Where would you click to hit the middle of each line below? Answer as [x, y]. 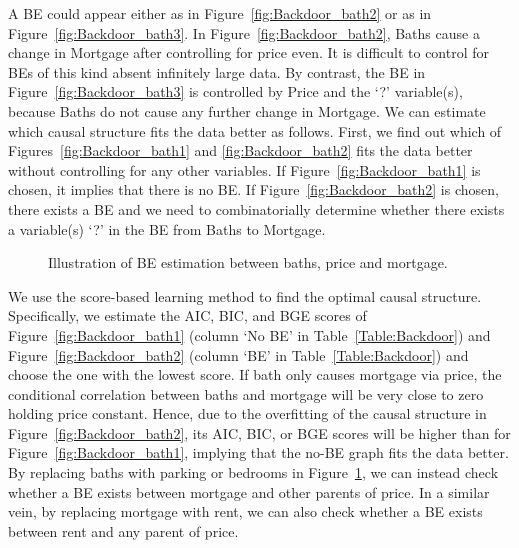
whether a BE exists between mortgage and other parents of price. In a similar [249, 491]
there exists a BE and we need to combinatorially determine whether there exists [256, 208]
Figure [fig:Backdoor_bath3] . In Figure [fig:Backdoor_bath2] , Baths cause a [244, 32]
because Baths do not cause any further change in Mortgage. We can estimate [247, 110]
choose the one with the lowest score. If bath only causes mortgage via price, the [255, 374]
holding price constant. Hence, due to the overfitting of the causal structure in [247, 413]
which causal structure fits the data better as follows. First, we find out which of [255, 130]
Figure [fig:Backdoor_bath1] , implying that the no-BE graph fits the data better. [258, 452]
